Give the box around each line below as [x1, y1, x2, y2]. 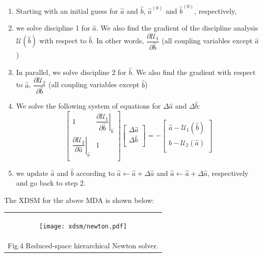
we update [16, 167, 48, 178]
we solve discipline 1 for [16, 22, 90, 33]
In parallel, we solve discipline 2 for [16, 66, 126, 77]
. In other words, [92, 35, 144, 46]
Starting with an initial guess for [16, 5, 118, 16]
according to [76, 167, 115, 178]
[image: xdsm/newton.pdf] [39, 223, 127, 230]
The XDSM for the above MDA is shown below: [4, 194, 154, 205]
